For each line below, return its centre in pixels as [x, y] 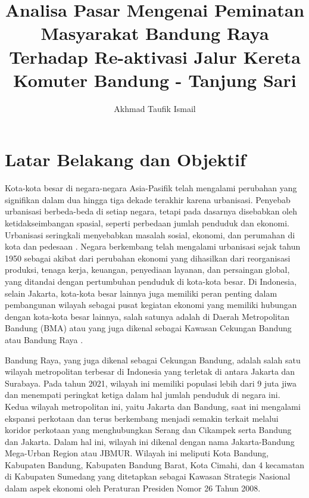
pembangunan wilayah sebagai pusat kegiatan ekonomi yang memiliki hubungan [151, 305]
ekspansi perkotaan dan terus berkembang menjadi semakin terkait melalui [142, 418]
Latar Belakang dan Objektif [125, 159]
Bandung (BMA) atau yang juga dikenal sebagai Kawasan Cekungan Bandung [148, 328]
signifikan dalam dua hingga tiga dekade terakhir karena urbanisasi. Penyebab [148, 199]
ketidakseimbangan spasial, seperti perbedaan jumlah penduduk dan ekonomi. [147, 223]
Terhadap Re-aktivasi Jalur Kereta [155, 56]
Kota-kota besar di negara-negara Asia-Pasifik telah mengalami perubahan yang [151, 188]
